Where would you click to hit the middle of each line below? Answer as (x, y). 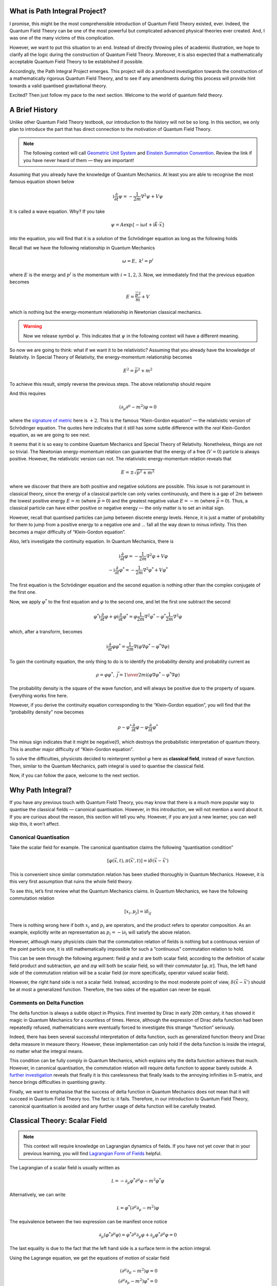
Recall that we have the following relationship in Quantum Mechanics (82, 248)
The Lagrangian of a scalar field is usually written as (65, 1168)
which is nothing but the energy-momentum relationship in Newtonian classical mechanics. (106, 312)
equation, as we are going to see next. (50, 435)
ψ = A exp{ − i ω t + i (133, 225)
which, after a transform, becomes (46, 631)
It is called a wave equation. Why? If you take (57, 211)
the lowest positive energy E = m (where (53, 501)
